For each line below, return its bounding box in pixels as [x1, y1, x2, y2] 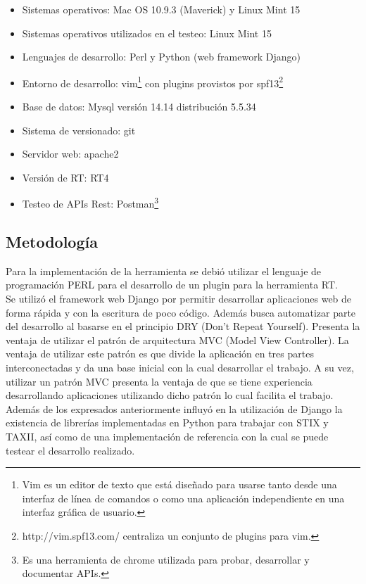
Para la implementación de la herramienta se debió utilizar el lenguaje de [6, 263, 322, 278]
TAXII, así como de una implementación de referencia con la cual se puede [6, 429, 329, 443]
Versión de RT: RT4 [22, 170, 109, 184]
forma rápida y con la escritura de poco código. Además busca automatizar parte [6, 305, 356, 319]
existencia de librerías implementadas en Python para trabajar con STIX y [6, 415, 329, 430]
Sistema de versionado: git [22, 122, 136, 137]
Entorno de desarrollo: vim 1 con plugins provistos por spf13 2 [22, 73, 284, 90]
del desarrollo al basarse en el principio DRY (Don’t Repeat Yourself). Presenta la [6, 319, 360, 334]
